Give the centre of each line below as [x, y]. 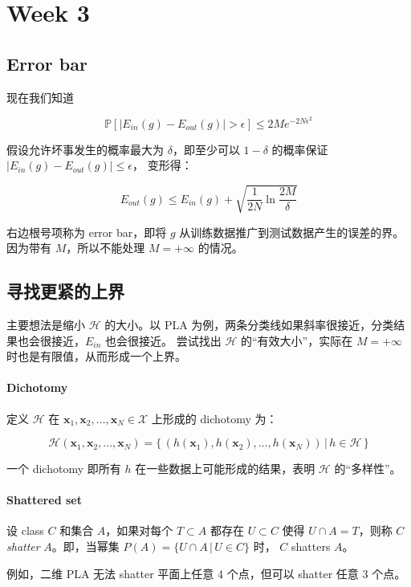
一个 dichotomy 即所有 [64, 469]
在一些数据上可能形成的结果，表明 [225, 469]
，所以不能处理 [106, 248]
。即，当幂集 [85, 546]
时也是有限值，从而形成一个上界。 [96, 356]
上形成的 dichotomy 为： [214, 418]
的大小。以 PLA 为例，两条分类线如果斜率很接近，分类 [249, 324]
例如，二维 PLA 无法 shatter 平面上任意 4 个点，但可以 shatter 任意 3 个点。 [206, 573]
